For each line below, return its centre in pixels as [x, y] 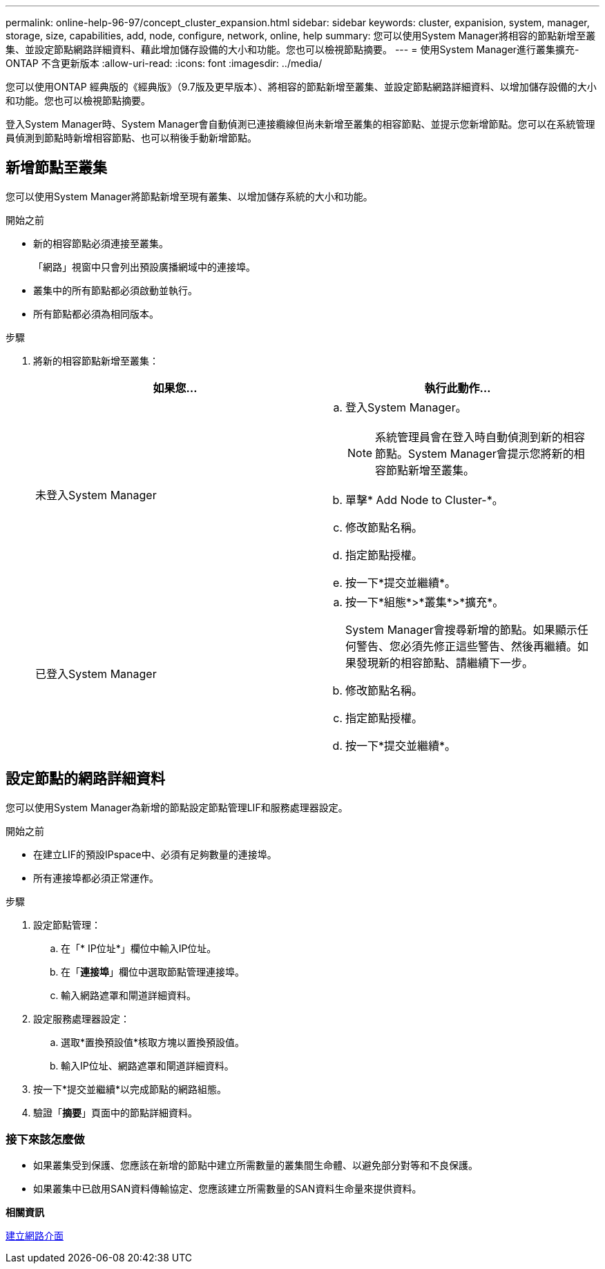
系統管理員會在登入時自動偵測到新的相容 [480, 437]
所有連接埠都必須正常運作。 [96, 878]
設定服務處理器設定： [81, 1018]
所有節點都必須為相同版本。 [96, 313]
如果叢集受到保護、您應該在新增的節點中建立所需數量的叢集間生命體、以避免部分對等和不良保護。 [256, 1165]
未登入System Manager [96, 495]
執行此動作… [458, 388]
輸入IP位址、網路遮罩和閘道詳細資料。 [147, 1065]
